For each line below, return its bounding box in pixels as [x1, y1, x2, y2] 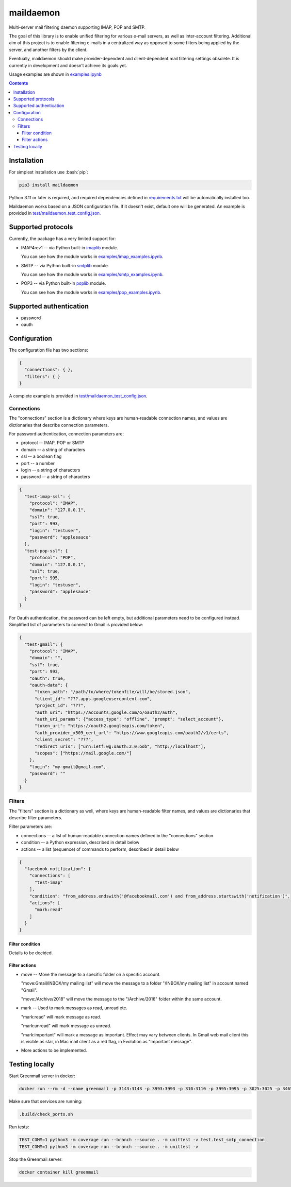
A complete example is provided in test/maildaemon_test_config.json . [9, 393, 147, 399]
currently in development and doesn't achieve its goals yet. [9, 62, 127, 68]
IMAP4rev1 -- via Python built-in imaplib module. [21, 244, 118, 250]
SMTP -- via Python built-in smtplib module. [21, 262, 109, 268]
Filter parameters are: [9, 824, 52, 829]
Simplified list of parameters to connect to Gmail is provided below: [9, 622, 143, 628]
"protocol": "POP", [29, 555, 76, 561]
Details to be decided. [9, 950, 53, 956]
